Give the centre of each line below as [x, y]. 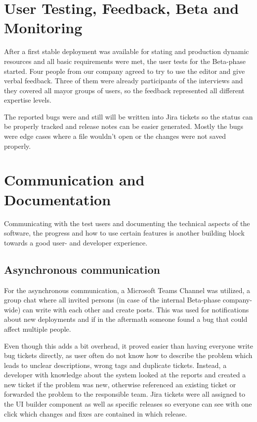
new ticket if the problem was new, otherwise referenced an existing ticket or [120, 384]
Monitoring [43, 28]
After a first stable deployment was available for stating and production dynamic [127, 51]
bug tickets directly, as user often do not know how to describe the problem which [128, 355]
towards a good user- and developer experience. [76, 242]
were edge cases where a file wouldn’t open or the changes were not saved [115, 136]
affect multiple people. [38, 329]
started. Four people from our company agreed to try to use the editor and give [125, 71]
